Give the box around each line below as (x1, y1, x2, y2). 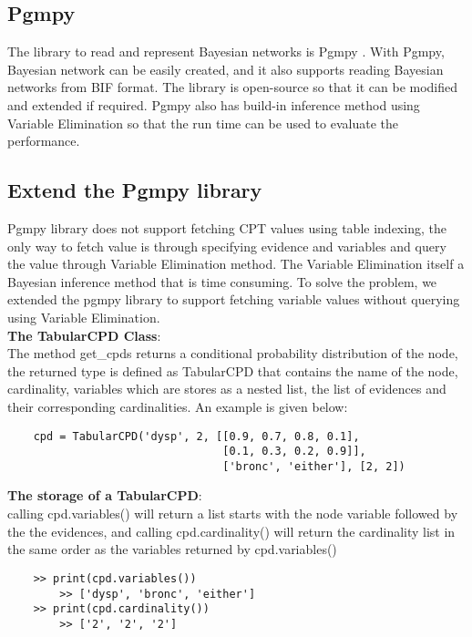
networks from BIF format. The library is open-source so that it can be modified (7, 77, 458, 97)
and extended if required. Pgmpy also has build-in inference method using (7, 95, 420, 114)
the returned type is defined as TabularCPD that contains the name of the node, (7, 361, 458, 380)
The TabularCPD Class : (7, 325, 161, 344)
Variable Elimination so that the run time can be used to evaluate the (7, 113, 398, 132)
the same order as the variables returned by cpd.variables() (7, 539, 337, 559)
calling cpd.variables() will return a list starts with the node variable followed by (7, 504, 458, 523)
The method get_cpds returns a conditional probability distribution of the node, (7, 344, 458, 363)
